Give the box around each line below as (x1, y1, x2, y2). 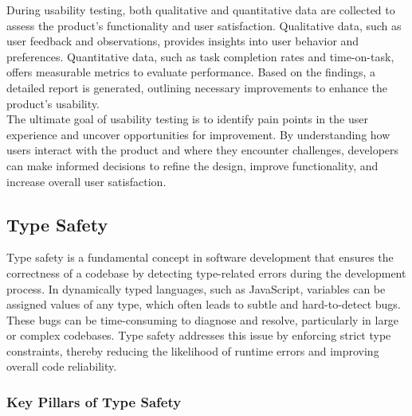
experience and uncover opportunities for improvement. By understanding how (6, 126, 390, 142)
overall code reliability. (6, 358, 117, 375)
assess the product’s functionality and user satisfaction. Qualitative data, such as (6, 17, 402, 33)
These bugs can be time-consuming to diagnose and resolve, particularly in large (6, 311, 399, 328)
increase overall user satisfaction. (6, 173, 167, 189)
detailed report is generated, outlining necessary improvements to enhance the (6, 79, 388, 95)
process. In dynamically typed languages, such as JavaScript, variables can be (6, 280, 386, 297)
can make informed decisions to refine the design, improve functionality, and (6, 157, 379, 173)
